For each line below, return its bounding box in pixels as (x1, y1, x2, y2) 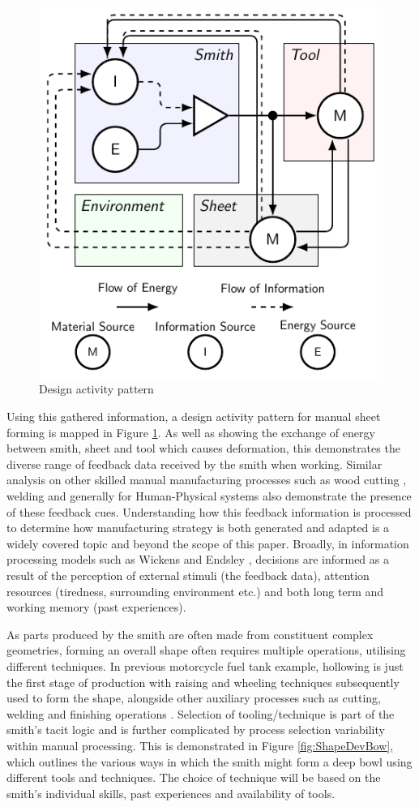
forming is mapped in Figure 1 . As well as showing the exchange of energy (6, 423, 375, 440)
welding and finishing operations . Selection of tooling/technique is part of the (6, 705, 395, 722)
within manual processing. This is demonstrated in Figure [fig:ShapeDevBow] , (6, 736, 394, 753)
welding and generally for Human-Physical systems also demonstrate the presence (6, 487, 412, 504)
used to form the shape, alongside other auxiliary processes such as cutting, (6, 689, 381, 706)
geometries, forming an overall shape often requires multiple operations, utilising (6, 642, 406, 659)
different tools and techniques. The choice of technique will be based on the (6, 769, 381, 786)
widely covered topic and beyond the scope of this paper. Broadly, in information (6, 534, 409, 552)
